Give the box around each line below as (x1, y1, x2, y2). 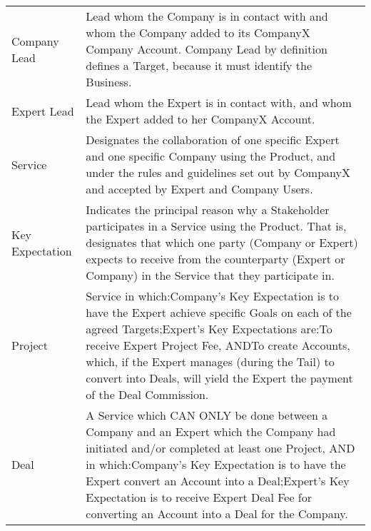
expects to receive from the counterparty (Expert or (86, 251, 345, 267)
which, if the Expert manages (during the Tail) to (86, 353, 335, 370)
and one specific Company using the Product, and (86, 148, 336, 164)
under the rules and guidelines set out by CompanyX (86, 164, 350, 181)
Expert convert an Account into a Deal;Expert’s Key (86, 472, 350, 489)
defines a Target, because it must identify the (86, 57, 312, 74)
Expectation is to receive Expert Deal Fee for (86, 489, 312, 505)
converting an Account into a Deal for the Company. (86, 505, 348, 522)
